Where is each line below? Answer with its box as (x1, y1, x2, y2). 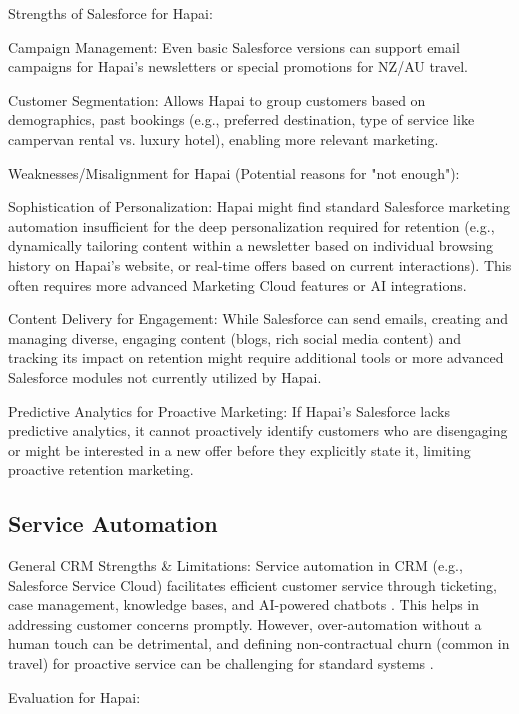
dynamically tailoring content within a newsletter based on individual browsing (8, 235, 493, 256)
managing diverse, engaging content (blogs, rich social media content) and (8, 327, 461, 348)
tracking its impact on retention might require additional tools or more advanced (8, 347, 504, 368)
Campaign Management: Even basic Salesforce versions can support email (8, 36, 460, 57)
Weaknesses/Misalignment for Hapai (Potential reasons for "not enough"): (8, 162, 460, 183)
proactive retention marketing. (8, 459, 194, 480)
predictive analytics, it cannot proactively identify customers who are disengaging (8, 420, 508, 441)
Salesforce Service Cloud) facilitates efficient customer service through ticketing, (8, 574, 497, 595)
